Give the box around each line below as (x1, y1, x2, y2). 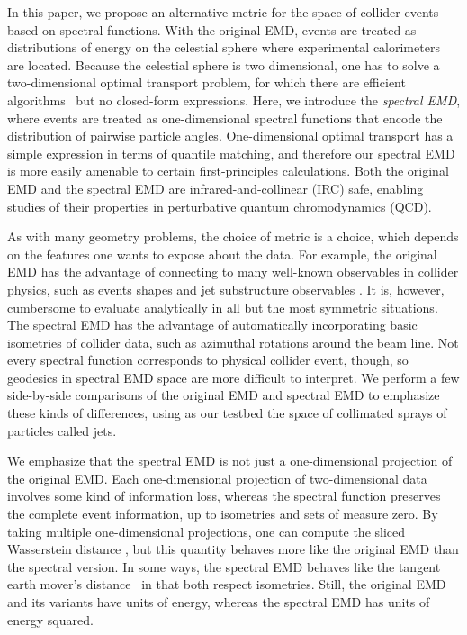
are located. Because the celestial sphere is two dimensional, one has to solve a (7, 55, 440, 74)
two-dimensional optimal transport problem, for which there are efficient (7, 73, 406, 92)
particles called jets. (7, 421, 117, 440)
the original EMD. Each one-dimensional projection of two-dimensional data (7, 468, 427, 487)
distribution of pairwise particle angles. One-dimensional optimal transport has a (7, 126, 454, 145)
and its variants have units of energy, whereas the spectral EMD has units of (7, 593, 430, 611)
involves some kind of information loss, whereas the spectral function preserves (7, 486, 441, 505)
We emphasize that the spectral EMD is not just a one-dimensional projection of (7, 451, 453, 470)
